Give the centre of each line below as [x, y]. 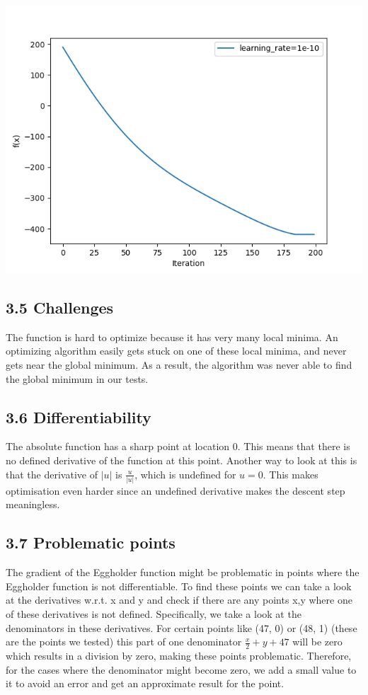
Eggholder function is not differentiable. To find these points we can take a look [179, 586]
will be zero [317, 642]
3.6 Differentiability [79, 417]
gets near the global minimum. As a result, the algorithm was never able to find [179, 364]
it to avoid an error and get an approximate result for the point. [145, 683]
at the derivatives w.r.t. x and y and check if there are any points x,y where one [179, 600]
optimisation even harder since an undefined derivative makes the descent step [176, 490]
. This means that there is [294, 446]
